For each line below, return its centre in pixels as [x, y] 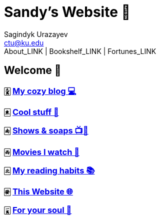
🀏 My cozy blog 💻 [40, 91]
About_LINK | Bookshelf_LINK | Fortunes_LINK [80, 51]
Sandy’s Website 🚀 [67, 12]
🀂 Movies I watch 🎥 [42, 152]
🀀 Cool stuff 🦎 [31, 112]
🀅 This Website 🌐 [38, 192]
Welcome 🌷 [33, 70]
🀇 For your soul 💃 [38, 210]
